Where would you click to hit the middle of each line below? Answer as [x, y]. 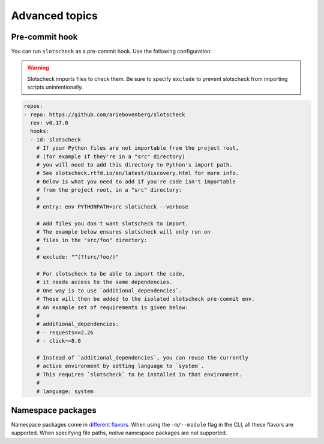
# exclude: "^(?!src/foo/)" [78, 257]
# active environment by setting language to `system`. [120, 366]
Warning [38, 68]
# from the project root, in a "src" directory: [109, 190]
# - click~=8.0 [58, 341]
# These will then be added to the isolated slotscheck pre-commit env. [145, 299]
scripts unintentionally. [55, 87]
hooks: [40, 131]
